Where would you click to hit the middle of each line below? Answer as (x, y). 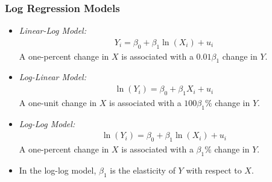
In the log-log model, (58, 170)
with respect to (214, 170)
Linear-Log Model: (52, 30)
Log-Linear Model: (52, 77)
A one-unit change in (58, 102)
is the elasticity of (143, 170)
